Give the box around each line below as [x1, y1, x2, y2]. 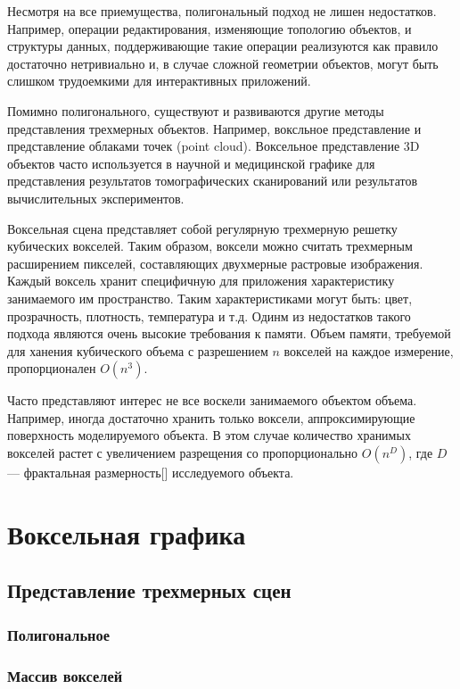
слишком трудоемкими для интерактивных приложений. [7, 71, 311, 90]
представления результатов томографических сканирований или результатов [7, 171, 418, 190]
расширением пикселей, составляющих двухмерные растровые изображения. [7, 253, 423, 272]
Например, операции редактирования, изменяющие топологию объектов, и [7, 19, 412, 37]
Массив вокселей [7, 664, 123, 686]
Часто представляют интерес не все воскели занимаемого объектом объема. [7, 391, 417, 410]
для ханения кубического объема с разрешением [7, 341, 268, 360]
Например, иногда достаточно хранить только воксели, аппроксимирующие [7, 408, 415, 427]
